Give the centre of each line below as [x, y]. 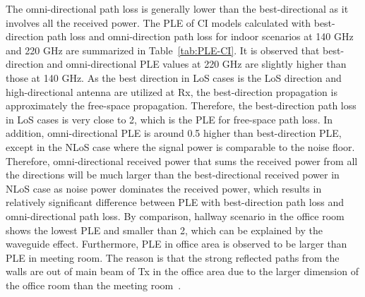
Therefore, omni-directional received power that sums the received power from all [182, 160]
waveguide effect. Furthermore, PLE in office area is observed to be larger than [176, 244]
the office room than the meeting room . [94, 285]
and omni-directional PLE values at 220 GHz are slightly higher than [197, 64]
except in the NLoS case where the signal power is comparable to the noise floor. [180, 146]
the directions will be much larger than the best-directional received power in [173, 175]
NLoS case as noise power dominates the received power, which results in [164, 188]
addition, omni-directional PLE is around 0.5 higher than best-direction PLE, [174, 133]
